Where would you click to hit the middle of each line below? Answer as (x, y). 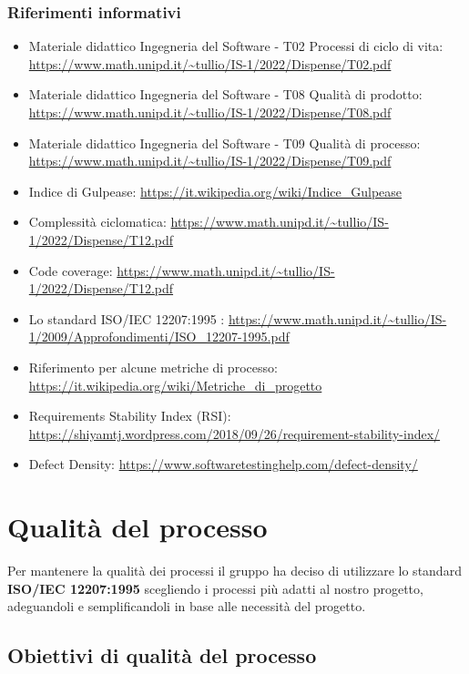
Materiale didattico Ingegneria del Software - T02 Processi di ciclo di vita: (236, 46)
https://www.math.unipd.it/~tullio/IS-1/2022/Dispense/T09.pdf (210, 161)
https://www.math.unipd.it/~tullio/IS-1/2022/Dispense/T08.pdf (210, 112)
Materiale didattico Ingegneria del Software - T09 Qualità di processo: (224, 143)
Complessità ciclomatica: (97, 222)
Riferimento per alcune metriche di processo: (153, 367)
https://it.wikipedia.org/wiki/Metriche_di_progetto (175, 385)
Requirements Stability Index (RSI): (130, 416)
